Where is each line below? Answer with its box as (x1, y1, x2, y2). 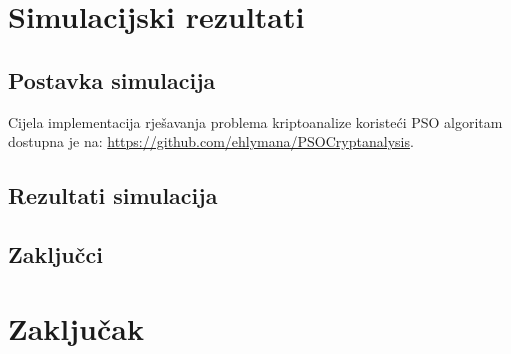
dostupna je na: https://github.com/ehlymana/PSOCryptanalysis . (8, 131, 414, 152)
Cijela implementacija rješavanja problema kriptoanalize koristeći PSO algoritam (8, 111, 503, 132)
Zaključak (8, 307, 144, 348)
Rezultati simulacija (8, 180, 218, 211)
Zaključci (8, 238, 103, 269)
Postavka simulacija (8, 64, 216, 95)
